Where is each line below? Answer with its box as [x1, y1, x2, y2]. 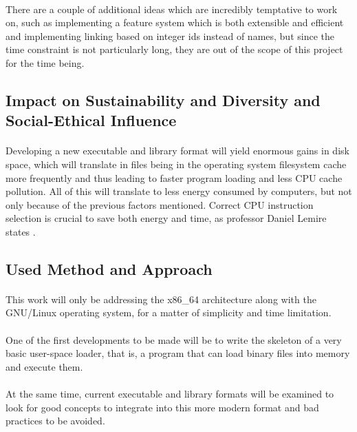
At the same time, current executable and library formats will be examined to [6, 387, 334, 401]
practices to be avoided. [6, 413, 105, 428]
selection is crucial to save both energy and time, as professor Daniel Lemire [6, 211, 327, 225]
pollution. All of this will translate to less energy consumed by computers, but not [6, 184, 352, 198]
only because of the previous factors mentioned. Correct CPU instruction [6, 197, 314, 212]
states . [6, 224, 36, 238]
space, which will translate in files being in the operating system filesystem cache [6, 156, 347, 171]
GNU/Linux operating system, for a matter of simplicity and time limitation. [6, 305, 332, 320]
